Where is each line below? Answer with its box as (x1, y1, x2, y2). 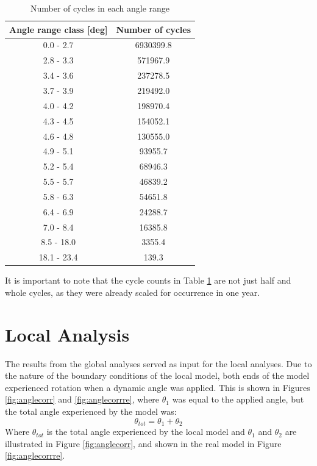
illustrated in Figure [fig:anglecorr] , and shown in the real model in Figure (5, 437, 282, 450)
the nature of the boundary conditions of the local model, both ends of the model (5, 369, 310, 382)
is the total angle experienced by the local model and (46, 425, 245, 438)
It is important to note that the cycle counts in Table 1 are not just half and (5, 274, 291, 287)
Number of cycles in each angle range (30, 2, 170, 14)
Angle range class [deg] (9, 23, 108, 35)
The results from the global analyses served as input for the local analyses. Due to (5, 357, 312, 370)
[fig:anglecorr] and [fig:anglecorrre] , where (5, 393, 160, 406)
